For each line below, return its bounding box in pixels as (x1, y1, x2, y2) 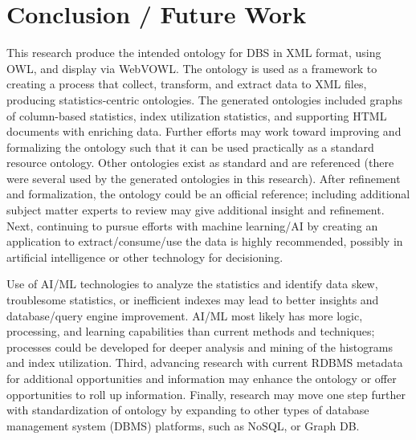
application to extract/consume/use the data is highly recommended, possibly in (6, 233, 403, 250)
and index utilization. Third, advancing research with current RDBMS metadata (6, 354, 403, 371)
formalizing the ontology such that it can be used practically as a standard (6, 138, 374, 155)
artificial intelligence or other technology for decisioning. (6, 248, 283, 265)
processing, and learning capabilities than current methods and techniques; (6, 323, 375, 340)
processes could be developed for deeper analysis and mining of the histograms (6, 338, 393, 355)
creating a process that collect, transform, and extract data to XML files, (6, 75, 367, 92)
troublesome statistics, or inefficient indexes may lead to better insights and (6, 291, 379, 308)
